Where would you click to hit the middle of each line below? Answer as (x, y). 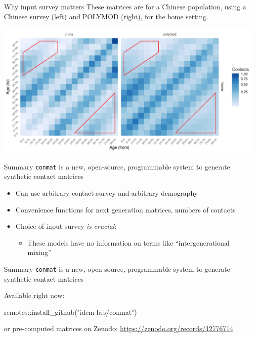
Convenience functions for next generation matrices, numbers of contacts (126, 209)
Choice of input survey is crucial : (66, 226)
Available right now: (34, 295)
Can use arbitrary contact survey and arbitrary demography (107, 193)
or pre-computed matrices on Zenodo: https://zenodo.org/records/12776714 (119, 328)
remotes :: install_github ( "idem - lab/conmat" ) (70, 312)
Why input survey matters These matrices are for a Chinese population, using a (125, 6)
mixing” (39, 252)
